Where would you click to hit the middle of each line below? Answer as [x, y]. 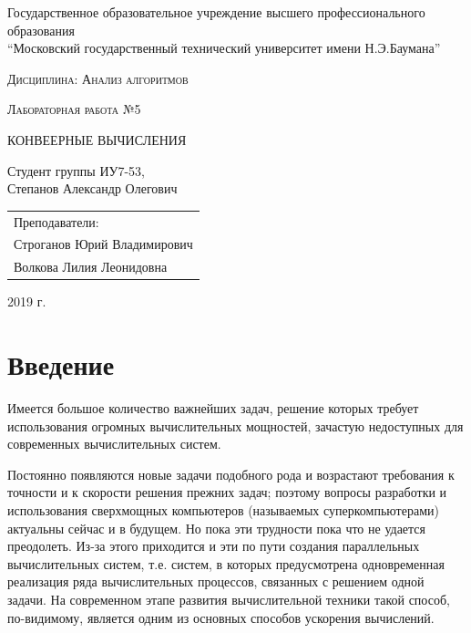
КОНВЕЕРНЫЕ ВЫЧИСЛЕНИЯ [97, 139]
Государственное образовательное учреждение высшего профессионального [216, 12]
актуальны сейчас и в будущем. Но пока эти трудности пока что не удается [217, 528]
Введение [61, 364]
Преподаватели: [56, 221]
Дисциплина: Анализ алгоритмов [98, 78]
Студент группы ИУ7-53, [77, 170]
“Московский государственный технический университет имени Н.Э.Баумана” [224, 48]
